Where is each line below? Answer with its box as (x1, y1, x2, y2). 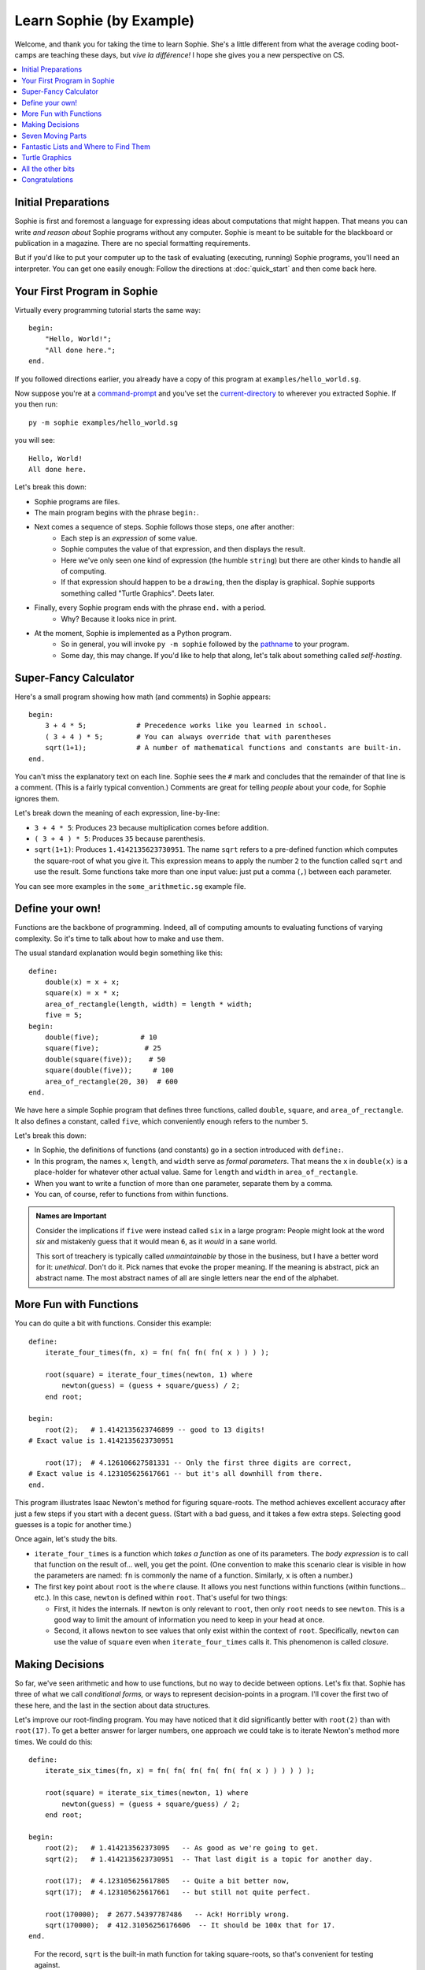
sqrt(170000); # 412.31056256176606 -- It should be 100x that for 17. (44, 1920, 336, 1930)
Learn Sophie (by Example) (14, 12, 195, 29)
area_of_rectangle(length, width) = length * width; (44, 999, 253, 1009)
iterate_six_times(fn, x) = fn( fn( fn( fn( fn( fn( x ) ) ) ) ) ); (44, 1766, 315, 1775)
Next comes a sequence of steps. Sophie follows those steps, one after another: (34, 522, 295, 532)
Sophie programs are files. (34, 496, 120, 506)
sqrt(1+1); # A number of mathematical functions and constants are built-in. (44, 743, 402, 753)
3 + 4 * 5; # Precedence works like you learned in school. (44, 721, 327, 730)
